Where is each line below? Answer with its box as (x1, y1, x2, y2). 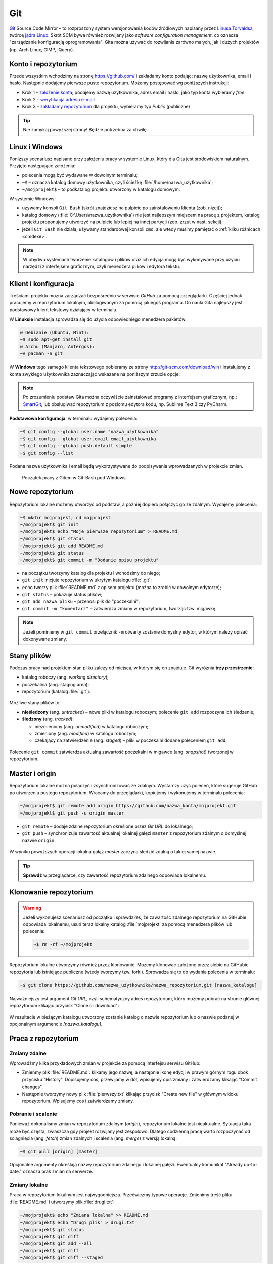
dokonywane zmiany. (23, 636, 67, 642)
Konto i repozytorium (9, 60, 78, 68)
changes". (22, 1084, 43, 1090)
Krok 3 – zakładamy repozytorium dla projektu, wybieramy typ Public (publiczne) (22, 104, 191, 110)
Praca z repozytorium (9, 1034, 79, 1043)
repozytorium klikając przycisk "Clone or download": (9, 1003, 119, 1009)
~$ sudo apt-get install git (20, 337, 93, 342)
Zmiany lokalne (9, 1181, 48, 1188)
